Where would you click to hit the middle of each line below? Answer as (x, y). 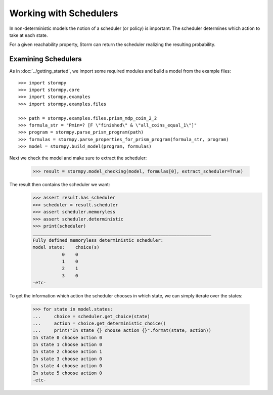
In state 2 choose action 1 (67, 352)
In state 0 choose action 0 (67, 337)
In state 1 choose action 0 (67, 345)
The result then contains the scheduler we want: (60, 184)
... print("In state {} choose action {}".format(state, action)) (122, 331)
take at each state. (29, 35)
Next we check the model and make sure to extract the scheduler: (78, 158)
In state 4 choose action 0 (67, 366)
